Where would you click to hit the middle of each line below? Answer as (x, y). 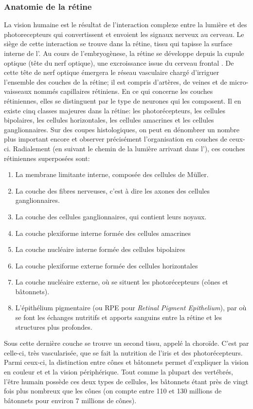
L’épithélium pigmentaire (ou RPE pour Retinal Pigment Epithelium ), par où (131, 308)
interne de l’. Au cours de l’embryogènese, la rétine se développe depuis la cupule (124, 53)
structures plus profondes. (54, 327)
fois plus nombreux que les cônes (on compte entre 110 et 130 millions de (113, 391)
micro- (239, 81)
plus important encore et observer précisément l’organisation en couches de (116, 139)
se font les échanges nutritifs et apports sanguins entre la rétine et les (119, 317)
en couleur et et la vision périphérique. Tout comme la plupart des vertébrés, (119, 372)
